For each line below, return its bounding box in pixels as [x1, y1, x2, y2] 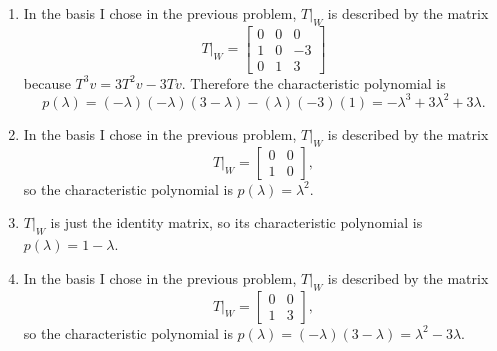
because [23, 72, 71, 93]
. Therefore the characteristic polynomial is [181, 72, 446, 93]
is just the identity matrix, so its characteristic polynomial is [50, 212, 423, 233]
